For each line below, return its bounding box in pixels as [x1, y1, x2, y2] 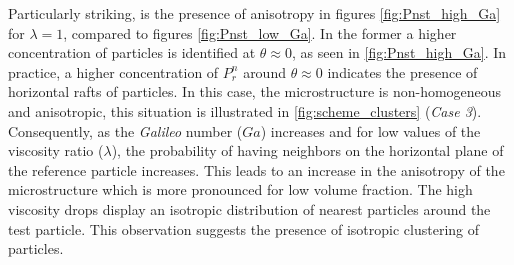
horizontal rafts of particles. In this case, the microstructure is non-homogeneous [8, 81, 502, 102]
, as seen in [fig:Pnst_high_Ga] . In [292, 42, 507, 63]
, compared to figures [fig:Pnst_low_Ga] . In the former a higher [63, 22, 457, 43]
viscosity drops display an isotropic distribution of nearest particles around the [8, 198, 491, 219]
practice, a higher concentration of [8, 61, 219, 82]
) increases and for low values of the [260, 120, 481, 141]
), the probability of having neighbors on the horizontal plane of [111, 140, 504, 161]
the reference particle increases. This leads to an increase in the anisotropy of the [8, 159, 505, 180]
